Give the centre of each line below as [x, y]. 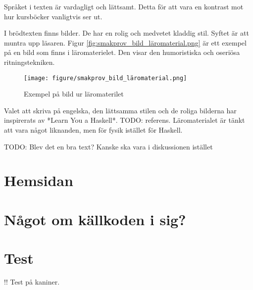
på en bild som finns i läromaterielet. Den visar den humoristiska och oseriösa [122, 52]
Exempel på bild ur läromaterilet [74, 94]
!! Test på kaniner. [32, 282]
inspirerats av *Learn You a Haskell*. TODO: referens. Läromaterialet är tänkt [125, 120]
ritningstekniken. [29, 62]
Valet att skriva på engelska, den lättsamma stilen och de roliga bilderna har [120, 110]
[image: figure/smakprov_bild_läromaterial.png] [105, 78]
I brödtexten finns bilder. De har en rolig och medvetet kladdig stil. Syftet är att [126, 33]
